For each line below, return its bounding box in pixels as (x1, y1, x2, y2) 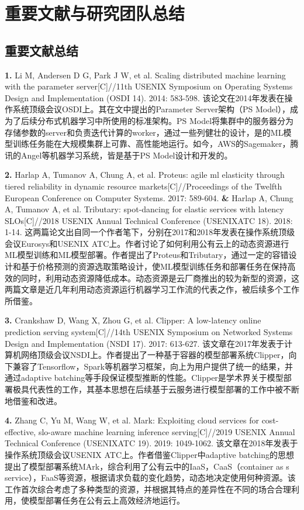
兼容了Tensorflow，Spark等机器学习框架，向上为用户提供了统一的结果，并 (12, 360, 293, 372)
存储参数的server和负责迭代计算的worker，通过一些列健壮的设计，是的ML (5, 126, 284, 138)
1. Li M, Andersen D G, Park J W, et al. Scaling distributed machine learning (5, 68, 286, 81)
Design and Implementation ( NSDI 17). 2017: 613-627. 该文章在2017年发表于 (5, 337, 285, 349)
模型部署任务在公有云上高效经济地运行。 (29, 494, 185, 506)
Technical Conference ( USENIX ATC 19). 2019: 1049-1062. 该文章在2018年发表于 (5, 437, 298, 449)
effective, (5, 425, 36, 437)
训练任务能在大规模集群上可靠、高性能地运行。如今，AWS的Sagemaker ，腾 (12, 137, 299, 150)
